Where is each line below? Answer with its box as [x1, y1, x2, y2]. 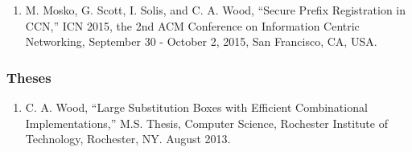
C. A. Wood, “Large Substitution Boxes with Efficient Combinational [25, 99, 368, 115]
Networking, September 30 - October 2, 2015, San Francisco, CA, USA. [25, 33, 377, 50]
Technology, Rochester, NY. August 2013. [25, 130, 231, 147]
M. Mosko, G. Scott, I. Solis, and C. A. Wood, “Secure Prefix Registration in [25, 2, 406, 18]
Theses [6, 67, 51, 87]
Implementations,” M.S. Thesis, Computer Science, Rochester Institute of [25, 114, 388, 131]
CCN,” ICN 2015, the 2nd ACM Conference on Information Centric [25, 17, 360, 34]
